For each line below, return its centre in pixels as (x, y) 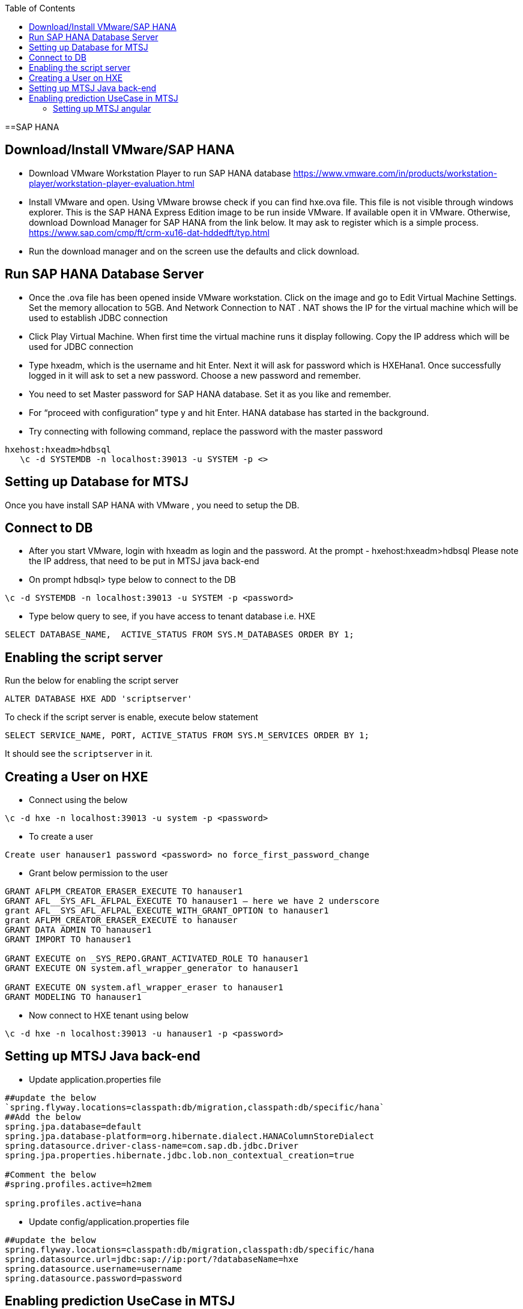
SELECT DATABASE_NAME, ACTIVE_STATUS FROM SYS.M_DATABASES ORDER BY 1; (180, 635)
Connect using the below (78, 800)
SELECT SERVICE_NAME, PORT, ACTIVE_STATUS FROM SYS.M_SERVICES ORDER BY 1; (187, 736)
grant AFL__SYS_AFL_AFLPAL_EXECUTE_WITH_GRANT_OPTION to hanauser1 (167, 911)
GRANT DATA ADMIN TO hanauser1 (78, 930)
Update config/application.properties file (109, 1221)
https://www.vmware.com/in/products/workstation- (395, 173)
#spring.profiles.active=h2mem (78, 1184)
